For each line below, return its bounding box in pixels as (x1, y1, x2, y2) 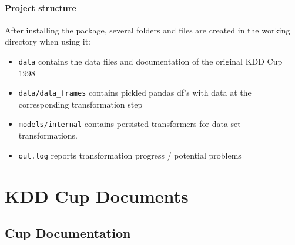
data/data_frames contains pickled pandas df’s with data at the (18, 86, 252, 99)
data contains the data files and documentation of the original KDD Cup (18, 55, 283, 67)
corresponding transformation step (18, 98, 143, 110)
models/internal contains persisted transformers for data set (18, 118, 241, 130)
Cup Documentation (5, 224, 131, 242)
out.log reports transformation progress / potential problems (18, 149, 242, 161)
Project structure (5, 1, 76, 14)
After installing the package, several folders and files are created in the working (5, 24, 290, 36)
